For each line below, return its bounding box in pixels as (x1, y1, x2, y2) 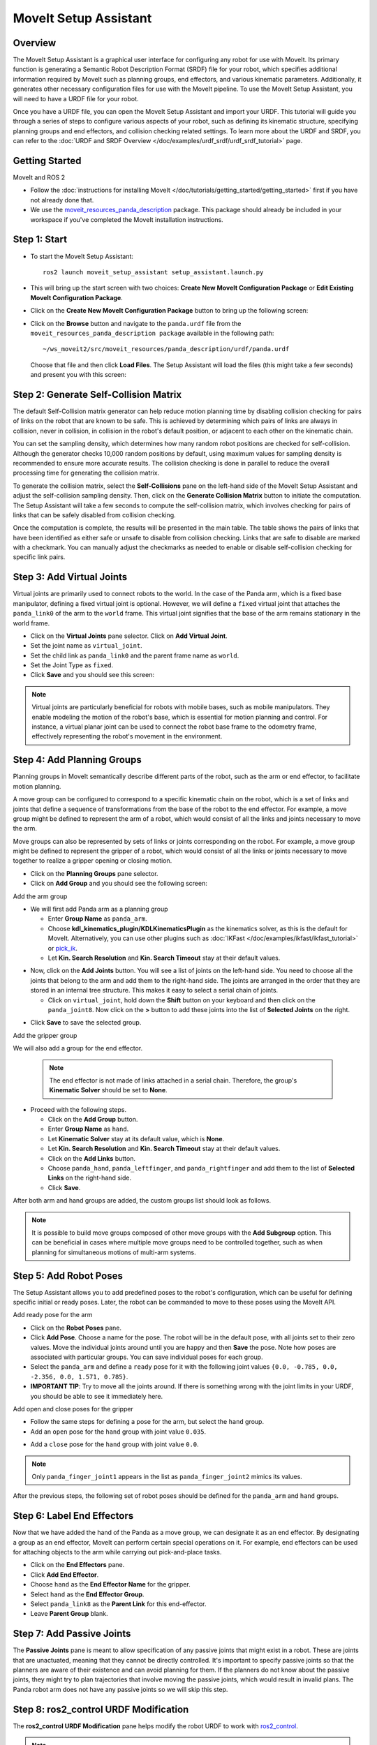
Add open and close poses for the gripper (13, 1404, 134, 1413)
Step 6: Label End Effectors (13, 1510, 134, 1522)
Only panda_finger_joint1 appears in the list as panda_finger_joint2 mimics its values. (31, 1472, 303, 1480)
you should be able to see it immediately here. (30, 1392, 163, 1400)
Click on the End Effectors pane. (30, 1561, 125, 1569)
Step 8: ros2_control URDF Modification (13, 1703, 189, 1715)
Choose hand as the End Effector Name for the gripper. (30, 1580, 191, 1589)
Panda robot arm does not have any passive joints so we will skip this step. (13, 1685, 228, 1693)
